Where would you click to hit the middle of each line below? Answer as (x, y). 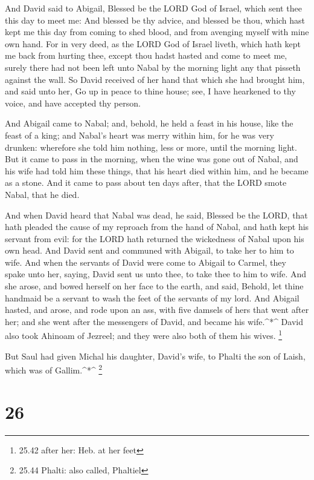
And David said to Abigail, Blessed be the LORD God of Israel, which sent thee (153, 8)
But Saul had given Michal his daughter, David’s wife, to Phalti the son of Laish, (155, 356)
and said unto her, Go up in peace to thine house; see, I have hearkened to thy (150, 91)
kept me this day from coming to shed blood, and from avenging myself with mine (157, 32)
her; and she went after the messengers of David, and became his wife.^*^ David (154, 321)
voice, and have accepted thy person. (73, 103)
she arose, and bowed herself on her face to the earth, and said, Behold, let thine (154, 286)
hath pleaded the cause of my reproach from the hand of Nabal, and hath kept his (157, 227)
